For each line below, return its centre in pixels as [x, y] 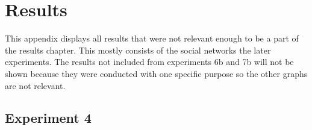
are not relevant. [35, 85]
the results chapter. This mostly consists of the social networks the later [138, 50]
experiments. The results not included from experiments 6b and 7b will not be [149, 62]
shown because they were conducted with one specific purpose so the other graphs [156, 73]
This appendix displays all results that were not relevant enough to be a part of [152, 38]
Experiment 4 [48, 118]
